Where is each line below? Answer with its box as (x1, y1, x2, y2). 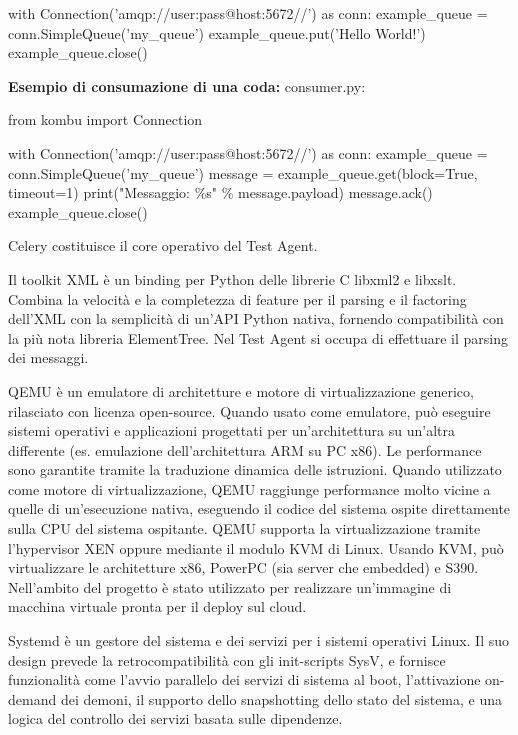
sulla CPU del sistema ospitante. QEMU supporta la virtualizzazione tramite (8, 518, 481, 539)
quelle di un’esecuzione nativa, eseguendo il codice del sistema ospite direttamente (8, 498, 511, 519)
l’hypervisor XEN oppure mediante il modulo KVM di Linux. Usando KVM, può (8, 537, 504, 558)
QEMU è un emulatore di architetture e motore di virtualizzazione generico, (8, 380, 474, 401)
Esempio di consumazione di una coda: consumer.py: (8, 75, 366, 96)
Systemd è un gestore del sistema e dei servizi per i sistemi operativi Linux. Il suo (8, 630, 510, 651)
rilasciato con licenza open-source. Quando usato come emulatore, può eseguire (8, 400, 491, 421)
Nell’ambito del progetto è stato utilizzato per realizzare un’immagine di (8, 576, 452, 597)
